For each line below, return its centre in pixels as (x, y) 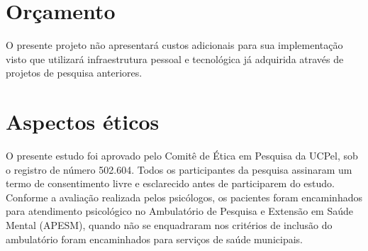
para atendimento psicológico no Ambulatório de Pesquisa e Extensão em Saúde (179, 211)
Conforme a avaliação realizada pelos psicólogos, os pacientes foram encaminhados (184, 197)
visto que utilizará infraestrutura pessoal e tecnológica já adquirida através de (175, 58)
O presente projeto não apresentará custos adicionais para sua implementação (174, 45)
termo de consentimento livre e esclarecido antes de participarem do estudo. (171, 183)
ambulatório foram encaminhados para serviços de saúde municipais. (154, 239)
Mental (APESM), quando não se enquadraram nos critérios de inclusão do (169, 225)
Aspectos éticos (83, 122)
